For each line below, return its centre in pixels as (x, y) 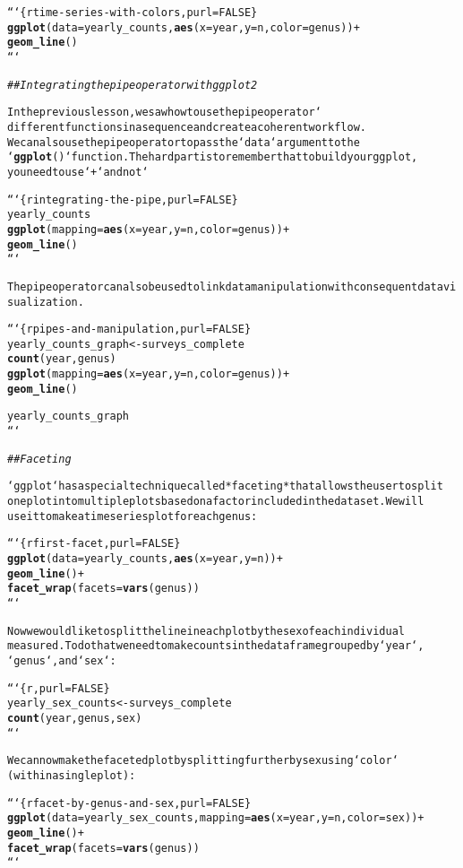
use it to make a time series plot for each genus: (133, 516)
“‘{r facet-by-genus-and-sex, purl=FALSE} (129, 803)
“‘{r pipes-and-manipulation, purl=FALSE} (129, 330)
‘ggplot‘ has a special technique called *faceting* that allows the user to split (225, 486)
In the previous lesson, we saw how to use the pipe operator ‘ (164, 113)
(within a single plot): (72, 775)
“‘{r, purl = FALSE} (59, 688)
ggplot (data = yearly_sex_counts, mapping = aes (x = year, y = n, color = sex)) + (216, 818)
